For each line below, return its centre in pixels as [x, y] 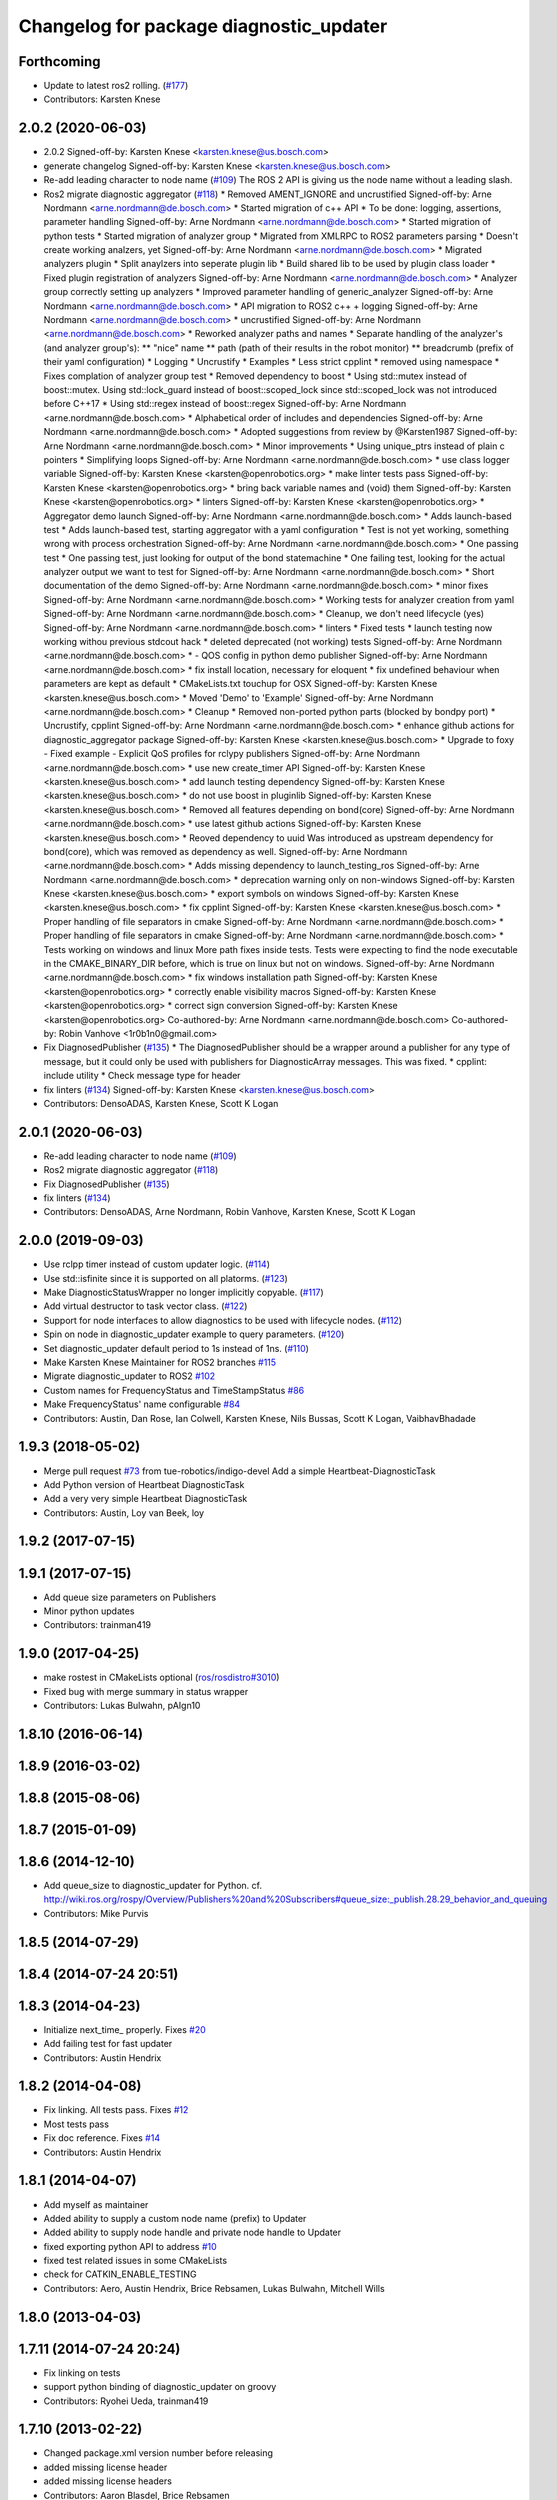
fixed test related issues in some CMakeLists [135, 2261]
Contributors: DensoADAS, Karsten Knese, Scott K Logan [161, 1103]
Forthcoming [59, 61]
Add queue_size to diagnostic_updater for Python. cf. [152, 1886]
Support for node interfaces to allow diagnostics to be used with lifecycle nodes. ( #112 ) [223, 1320]
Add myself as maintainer [96, 2204]
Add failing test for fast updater [108, 2044]
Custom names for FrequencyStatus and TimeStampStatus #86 [174, 1390]
